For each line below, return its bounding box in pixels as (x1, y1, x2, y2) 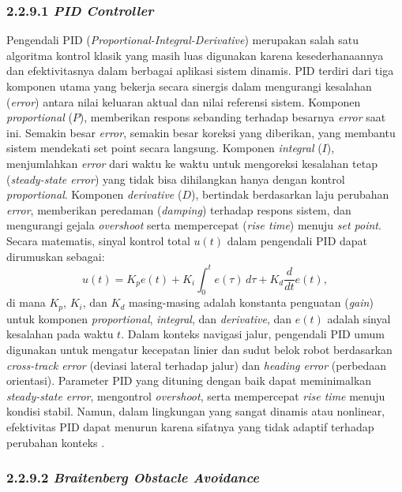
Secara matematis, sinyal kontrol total (6, 232, 190, 248)
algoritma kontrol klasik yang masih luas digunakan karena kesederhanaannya (6, 47, 384, 63)
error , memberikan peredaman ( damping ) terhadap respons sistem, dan (6, 201, 351, 218)
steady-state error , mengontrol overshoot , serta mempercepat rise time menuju (6, 387, 385, 404)
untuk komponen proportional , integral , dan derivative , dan (6, 310, 292, 326)
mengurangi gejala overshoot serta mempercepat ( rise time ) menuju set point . (6, 217, 381, 233)
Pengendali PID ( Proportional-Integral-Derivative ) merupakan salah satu (6, 32, 359, 48)
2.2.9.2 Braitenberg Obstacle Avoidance (6, 468, 259, 487)
